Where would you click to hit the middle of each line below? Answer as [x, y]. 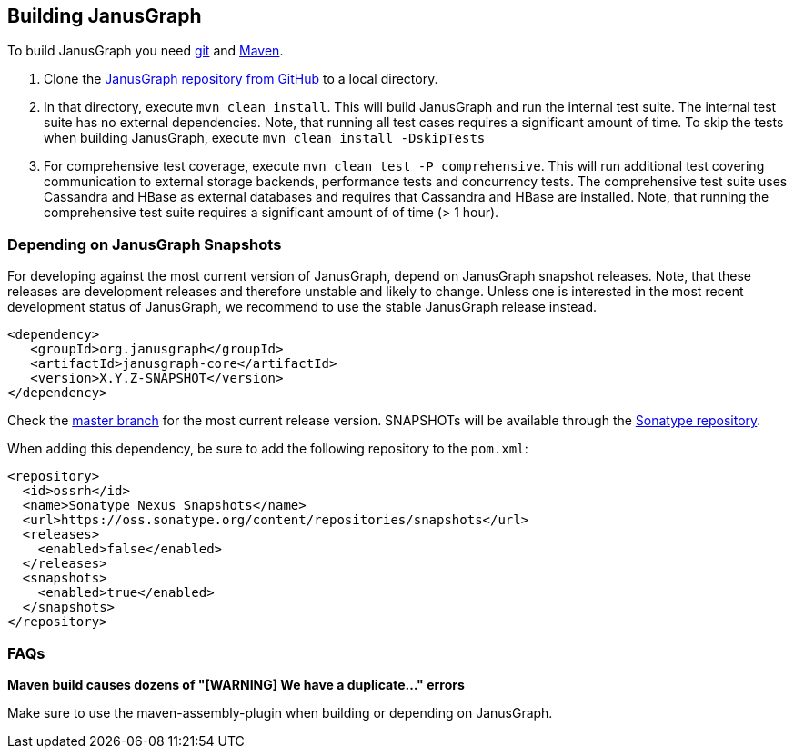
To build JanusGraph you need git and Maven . [146, 51]
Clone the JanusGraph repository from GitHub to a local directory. [241, 79]
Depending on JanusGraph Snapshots [145, 244]
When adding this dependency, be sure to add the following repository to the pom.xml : [268, 449]
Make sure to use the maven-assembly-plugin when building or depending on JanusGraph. [280, 712]
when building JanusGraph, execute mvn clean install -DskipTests [265, 138]
